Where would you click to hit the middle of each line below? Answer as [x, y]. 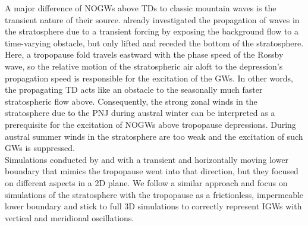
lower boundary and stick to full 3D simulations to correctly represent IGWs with [153, 206]
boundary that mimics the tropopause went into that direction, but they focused [152, 171]
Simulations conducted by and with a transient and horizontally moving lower [147, 159]
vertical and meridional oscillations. [70, 217]
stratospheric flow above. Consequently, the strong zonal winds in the [131, 101]
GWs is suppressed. [40, 148]
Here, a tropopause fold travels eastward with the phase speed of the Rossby [144, 54]
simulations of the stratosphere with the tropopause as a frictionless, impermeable [154, 194]
